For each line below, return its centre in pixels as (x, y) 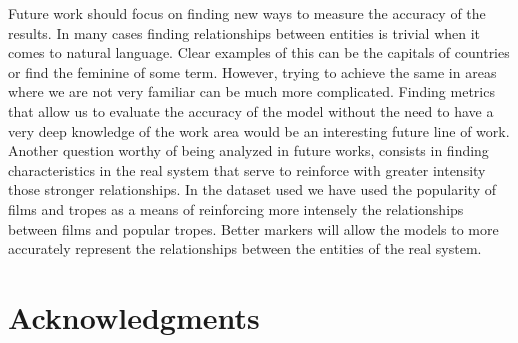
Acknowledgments (134, 316)
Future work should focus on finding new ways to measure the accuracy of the (247, 13)
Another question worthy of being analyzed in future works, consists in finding (248, 150)
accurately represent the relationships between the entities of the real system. (245, 248)
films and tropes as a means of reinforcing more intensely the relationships (236, 208)
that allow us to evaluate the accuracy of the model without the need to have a (251, 110)
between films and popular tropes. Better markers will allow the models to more (253, 228)
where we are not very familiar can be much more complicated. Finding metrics (251, 91)
